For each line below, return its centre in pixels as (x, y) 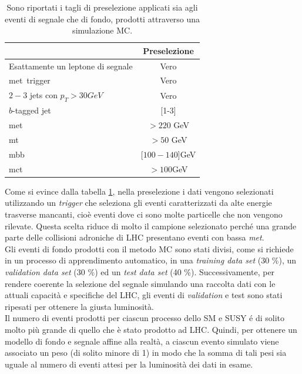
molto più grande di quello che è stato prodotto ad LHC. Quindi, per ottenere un (151, 329)
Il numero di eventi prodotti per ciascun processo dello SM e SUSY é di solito (145, 318)
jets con (43, 95)
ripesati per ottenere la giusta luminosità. (79, 306)
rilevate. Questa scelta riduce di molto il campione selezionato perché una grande (151, 226)
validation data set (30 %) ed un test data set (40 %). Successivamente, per (140, 271)
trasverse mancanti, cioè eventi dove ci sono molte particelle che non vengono (144, 214)
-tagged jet (32, 110)
